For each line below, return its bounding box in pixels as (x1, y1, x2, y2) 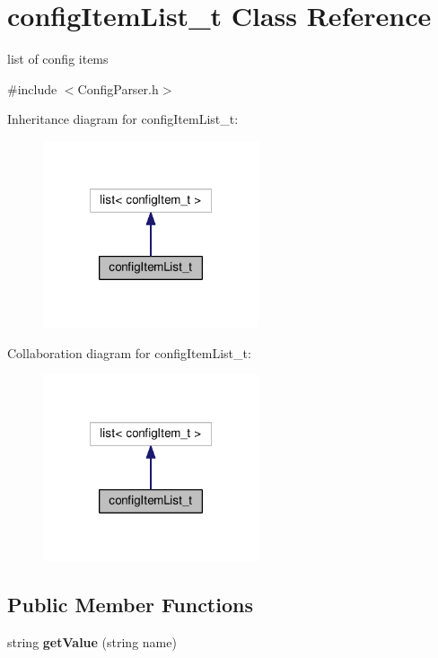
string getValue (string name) (7, 632, 177, 651)
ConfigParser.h (77, 79, 159, 98)
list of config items (7, 49, 109, 68)
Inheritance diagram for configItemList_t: (7, 110, 239, 128)
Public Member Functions (7, 591, 253, 619)
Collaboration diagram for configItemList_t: (7, 343, 251, 362)
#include (7, 79, 57, 98)
